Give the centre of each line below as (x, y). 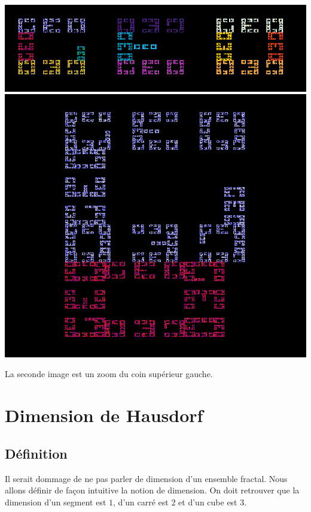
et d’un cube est (208, 502)
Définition (36, 453)
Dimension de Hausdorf (104, 415)
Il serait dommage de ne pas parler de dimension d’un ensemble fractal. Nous (146, 478)
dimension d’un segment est (56, 502)
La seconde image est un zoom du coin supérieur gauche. (109, 374)
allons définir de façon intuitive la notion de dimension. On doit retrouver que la (152, 490)
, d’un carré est (141, 502)
